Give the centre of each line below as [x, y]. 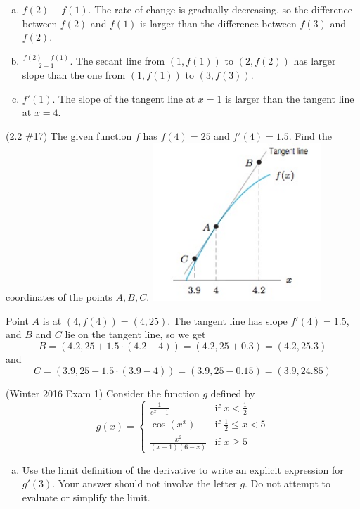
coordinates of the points [59, 297]
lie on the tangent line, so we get [135, 334]
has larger [315, 61]
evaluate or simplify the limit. [86, 497]
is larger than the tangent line [290, 98]
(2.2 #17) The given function [69, 135]
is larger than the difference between [218, 23]
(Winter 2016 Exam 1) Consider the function [103, 393]
